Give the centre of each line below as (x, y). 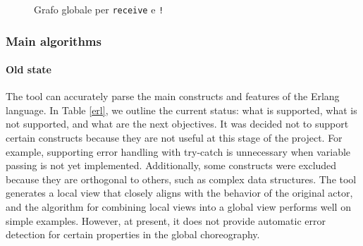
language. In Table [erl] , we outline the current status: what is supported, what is (181, 110)
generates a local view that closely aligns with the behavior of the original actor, (179, 193)
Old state (29, 69)
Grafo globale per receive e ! (99, 9)
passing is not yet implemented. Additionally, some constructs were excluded (171, 165)
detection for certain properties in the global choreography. (133, 234)
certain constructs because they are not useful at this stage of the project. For (174, 138)
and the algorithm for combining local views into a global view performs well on (178, 207)
